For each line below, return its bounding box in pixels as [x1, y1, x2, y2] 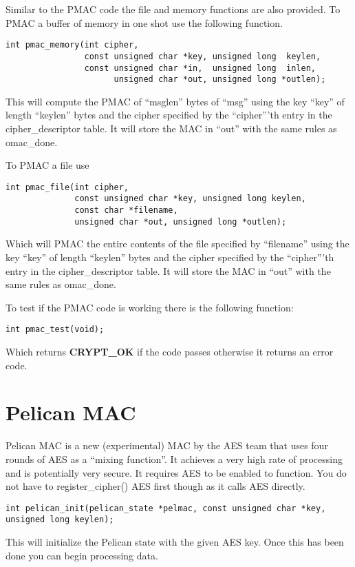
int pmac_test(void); [6, 324, 105, 335]
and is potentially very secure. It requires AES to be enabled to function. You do [6, 465, 347, 480]
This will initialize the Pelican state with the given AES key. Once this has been [6, 535, 344, 549]
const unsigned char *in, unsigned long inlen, [84, 63, 316, 73]
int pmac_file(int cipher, [6, 182, 129, 192]
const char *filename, [74, 205, 178, 216]
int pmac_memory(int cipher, [6, 40, 139, 50]
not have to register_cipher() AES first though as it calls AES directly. [6, 479, 305, 493]
